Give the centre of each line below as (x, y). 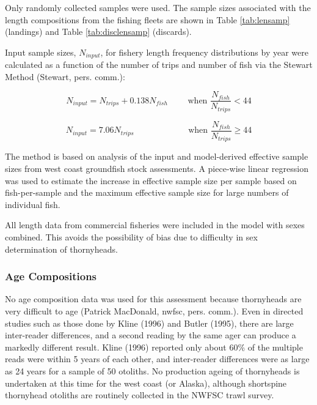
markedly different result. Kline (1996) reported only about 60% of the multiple (154, 347)
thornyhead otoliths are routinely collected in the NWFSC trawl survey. (140, 395)
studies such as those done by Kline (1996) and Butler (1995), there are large (149, 323)
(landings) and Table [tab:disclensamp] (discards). (98, 32)
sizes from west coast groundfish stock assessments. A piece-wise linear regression (157, 169)
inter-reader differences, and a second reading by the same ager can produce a (151, 335)
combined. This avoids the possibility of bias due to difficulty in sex (131, 237)
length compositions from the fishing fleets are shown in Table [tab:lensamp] (148, 19)
